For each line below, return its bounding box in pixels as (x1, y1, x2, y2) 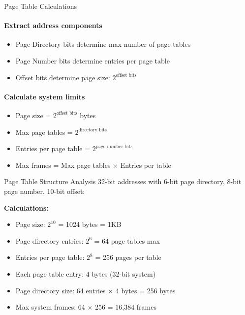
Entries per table (120, 159, 171, 170)
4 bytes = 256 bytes (115, 285, 176, 295)
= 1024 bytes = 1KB (58, 219, 122, 229)
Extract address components (4, 20, 102, 31)
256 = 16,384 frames (95, 302, 156, 312)
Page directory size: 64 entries (15, 285, 106, 295)
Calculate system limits (4, 91, 85, 101)
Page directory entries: (15, 235, 84, 246)
